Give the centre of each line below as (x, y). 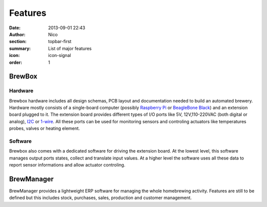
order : (16, 62)
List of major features (70, 48)
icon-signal (60, 55)
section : (18, 42)
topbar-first (60, 42)
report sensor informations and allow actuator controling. (67, 165)
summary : (20, 48)
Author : (17, 34)
